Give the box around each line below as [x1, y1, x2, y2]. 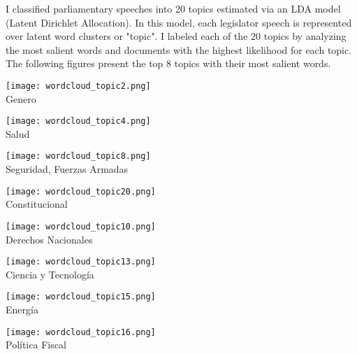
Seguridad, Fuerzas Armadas [6, 162, 129, 176]
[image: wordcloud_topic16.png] [6, 327, 156, 337]
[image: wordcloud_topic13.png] [6, 257, 156, 267]
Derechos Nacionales [6, 232, 93, 246]
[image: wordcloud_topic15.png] [6, 292, 156, 302]
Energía [6, 302, 38, 317]
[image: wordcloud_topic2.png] [6, 80, 151, 91]
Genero [6, 91, 36, 106]
